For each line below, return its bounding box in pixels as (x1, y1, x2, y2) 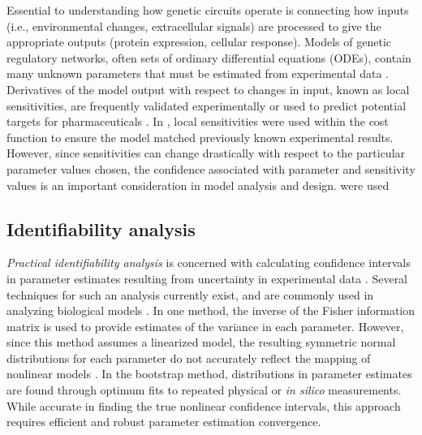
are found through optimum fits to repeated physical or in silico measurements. (6, 381, 402, 398)
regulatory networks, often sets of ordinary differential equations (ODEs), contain (6, 49, 411, 66)
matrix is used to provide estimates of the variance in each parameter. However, (6, 317, 404, 334)
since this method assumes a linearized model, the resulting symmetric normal (6, 334, 396, 351)
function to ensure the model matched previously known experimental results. (6, 128, 394, 145)
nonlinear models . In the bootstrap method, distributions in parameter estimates (6, 365, 412, 382)
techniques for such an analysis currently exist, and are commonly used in (6, 286, 374, 303)
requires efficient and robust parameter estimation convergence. (6, 413, 321, 430)
